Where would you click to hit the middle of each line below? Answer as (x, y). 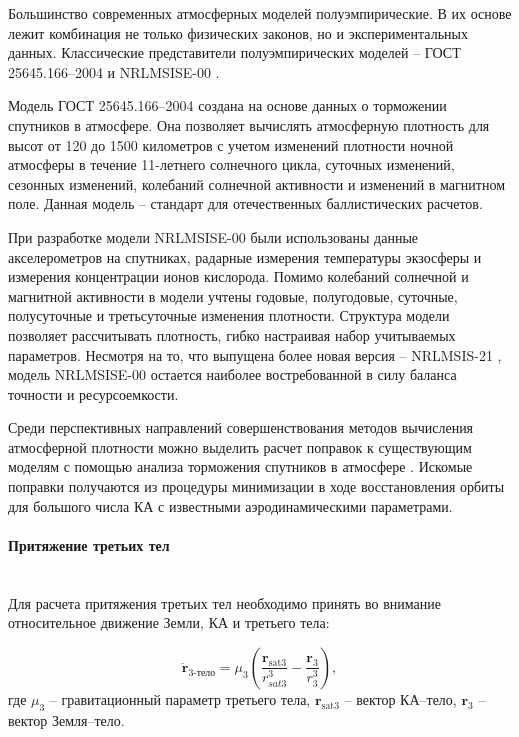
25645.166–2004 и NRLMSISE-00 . (114, 71)
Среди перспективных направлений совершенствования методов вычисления (241, 427)
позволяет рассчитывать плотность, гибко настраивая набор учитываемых (232, 334)
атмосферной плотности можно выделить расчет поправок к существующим (240, 446)
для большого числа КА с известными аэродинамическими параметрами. (230, 505)
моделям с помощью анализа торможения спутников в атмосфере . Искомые (240, 466)
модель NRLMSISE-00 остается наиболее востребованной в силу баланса (232, 374)
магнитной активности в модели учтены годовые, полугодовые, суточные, (233, 295)
